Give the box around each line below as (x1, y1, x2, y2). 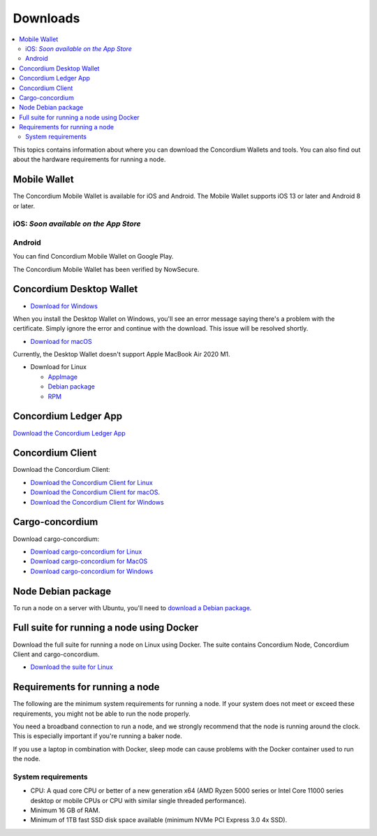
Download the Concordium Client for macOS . (30, 488, 161, 496)
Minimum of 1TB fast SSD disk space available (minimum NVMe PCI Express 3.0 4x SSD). (30, 816, 288, 824)
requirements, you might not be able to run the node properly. (13, 709, 191, 718)
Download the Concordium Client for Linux (30, 478, 153, 487)
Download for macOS (30, 337, 92, 345)
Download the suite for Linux (30, 663, 113, 671)
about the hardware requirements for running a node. (13, 155, 166, 164)
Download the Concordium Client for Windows (30, 498, 164, 506)
